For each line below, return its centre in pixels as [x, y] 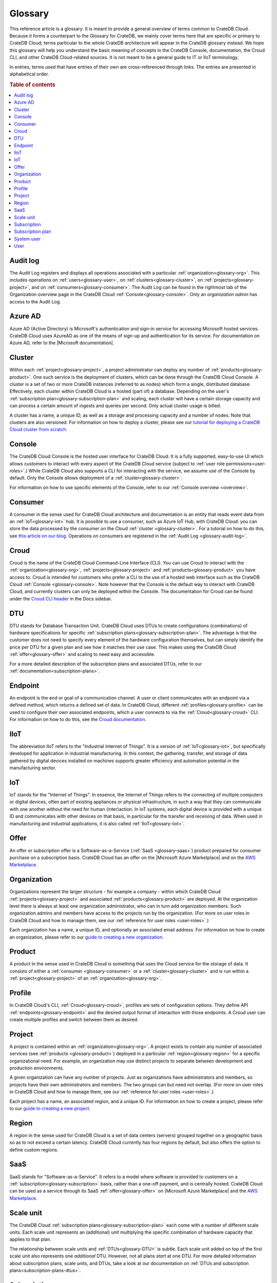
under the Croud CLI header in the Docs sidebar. [61, 598]
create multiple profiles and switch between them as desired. [74, 1019]
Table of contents [33, 85]
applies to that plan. [30, 1239]
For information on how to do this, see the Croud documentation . [78, 720]
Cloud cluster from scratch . [38, 430]
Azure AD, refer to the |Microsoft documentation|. [62, 343]
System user [27, 239]
